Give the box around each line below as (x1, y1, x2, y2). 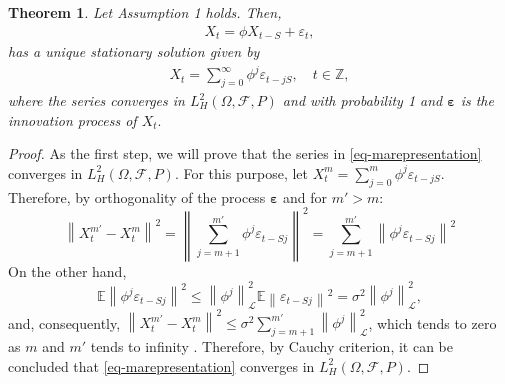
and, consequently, (8, 312, 121, 333)
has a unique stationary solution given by (8, 41, 260, 62)
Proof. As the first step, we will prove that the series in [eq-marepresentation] (8, 143, 482, 164)
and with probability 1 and (282, 90, 443, 110)
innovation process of (8, 109, 137, 130)
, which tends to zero (368, 312, 497, 333)
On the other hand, (8, 260, 127, 281)
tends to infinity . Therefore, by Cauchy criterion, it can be (90, 336, 454, 357)
